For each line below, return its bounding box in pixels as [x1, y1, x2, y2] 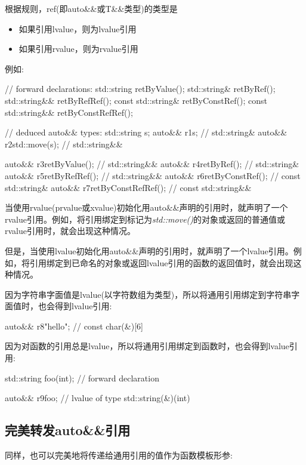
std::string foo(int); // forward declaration [5, 371, 159, 384]
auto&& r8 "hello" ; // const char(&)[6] [5, 319, 143, 332]
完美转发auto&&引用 [5, 421, 131, 439]
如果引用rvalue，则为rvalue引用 [18, 42, 138, 55]
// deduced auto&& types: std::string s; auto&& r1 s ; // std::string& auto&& [5, 126, 288, 138]
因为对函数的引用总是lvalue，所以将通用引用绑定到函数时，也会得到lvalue [5, 340, 289, 352]
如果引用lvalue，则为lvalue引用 [18, 22, 137, 35]
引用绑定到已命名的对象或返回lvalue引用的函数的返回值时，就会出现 [29, 256, 293, 269]
